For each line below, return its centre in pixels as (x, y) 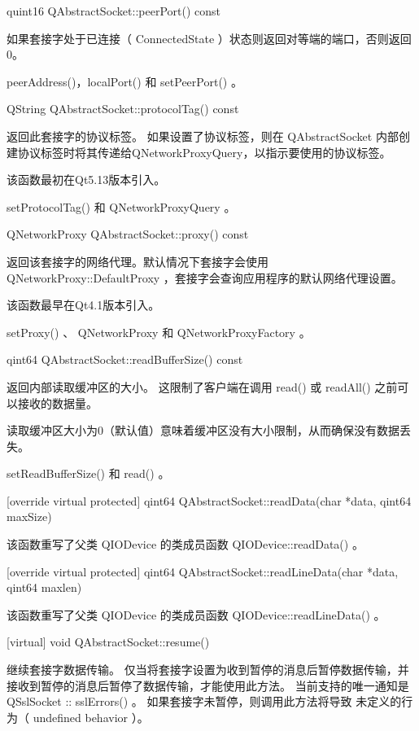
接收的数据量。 (57, 403)
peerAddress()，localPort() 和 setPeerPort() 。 (124, 81)
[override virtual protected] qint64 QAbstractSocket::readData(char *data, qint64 (209, 500)
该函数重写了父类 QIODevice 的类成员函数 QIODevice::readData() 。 (185, 544)
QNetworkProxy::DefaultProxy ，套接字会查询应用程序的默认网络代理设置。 (205, 277)
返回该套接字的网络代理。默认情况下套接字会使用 (137, 261)
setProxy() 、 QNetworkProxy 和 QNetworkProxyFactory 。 (159, 332)
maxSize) (29, 517)
